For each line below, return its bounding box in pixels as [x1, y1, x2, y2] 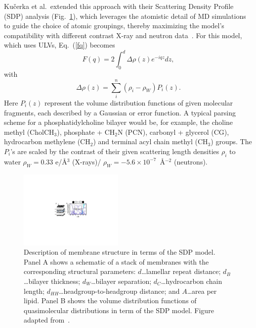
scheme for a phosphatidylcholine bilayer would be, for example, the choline [4, 117, 233, 127]
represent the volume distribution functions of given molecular [44, 97, 233, 108]
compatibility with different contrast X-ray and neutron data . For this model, [4, 30, 242, 40]
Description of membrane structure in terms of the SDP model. [24, 247, 215, 257]
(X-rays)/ [72, 156, 101, 166]
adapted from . [24, 315, 70, 325]
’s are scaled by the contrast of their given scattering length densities [10, 146, 219, 156]
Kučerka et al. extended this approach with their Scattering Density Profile [4, 1, 234, 11]
